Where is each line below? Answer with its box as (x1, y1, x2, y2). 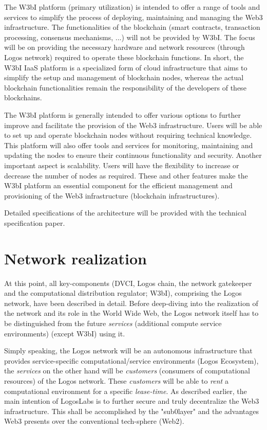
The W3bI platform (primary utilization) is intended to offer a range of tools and (4, 2, 260, 12)
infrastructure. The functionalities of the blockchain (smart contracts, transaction (4, 22, 260, 32)
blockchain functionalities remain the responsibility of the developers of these (4, 82, 246, 93)
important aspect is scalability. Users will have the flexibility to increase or (4, 159, 239, 170)
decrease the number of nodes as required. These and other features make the (4, 170, 248, 181)
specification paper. (4, 217, 65, 228)
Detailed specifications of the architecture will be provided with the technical (4, 207, 246, 218)
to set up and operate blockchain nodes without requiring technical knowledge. (4, 130, 252, 140)
